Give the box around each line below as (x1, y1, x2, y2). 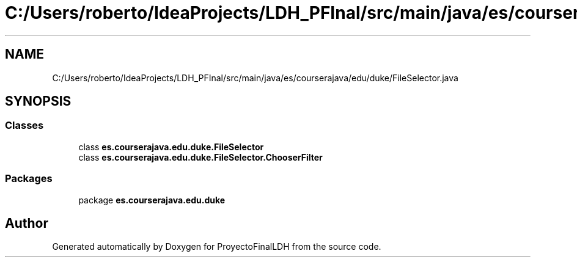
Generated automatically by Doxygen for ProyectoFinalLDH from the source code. (52, 241, 381, 252)
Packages (5, 172, 53, 185)
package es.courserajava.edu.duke (78, 194, 226, 205)
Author (5, 215, 48, 231)
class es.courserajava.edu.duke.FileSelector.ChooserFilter (78, 151, 323, 162)
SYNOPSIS (5, 93, 72, 109)
